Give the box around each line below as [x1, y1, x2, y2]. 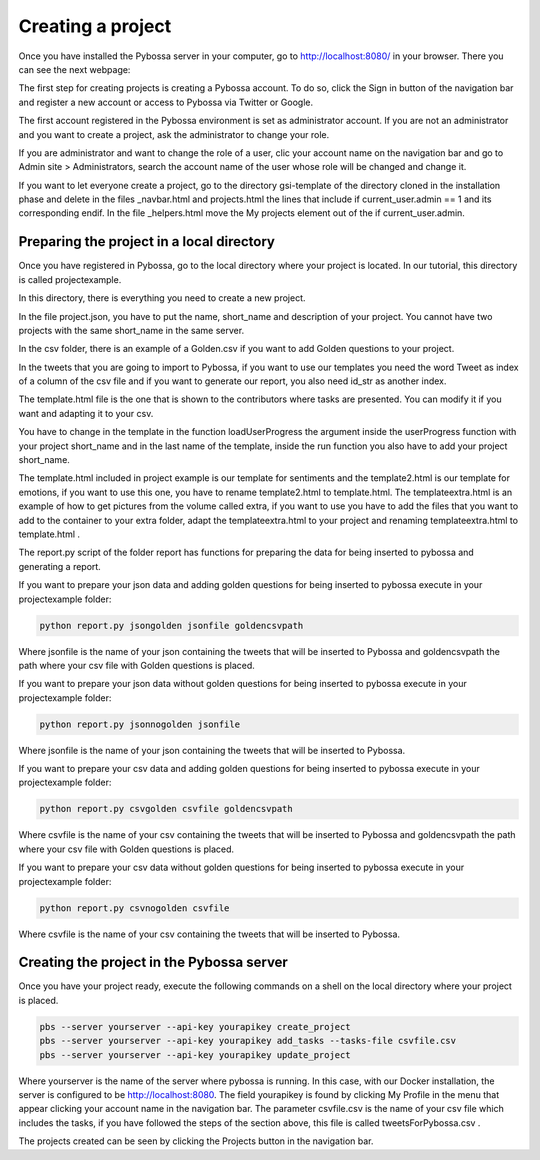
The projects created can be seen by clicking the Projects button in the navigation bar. [18, 1135, 374, 1147]
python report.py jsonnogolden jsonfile [39, 718, 240, 730]
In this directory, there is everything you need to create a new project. [18, 292, 306, 304]
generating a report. [18, 560, 102, 572]
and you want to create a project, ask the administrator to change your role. [18, 128, 330, 140]
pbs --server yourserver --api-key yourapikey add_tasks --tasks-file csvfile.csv [39, 1035, 457, 1047]
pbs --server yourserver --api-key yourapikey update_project [39, 1049, 351, 1060]
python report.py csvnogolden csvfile [39, 902, 230, 914]
